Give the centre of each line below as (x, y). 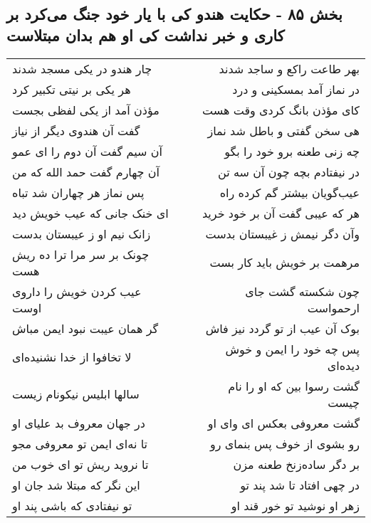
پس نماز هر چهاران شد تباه (78, 192)
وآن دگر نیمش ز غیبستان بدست (282, 233)
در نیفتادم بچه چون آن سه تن (288, 171)
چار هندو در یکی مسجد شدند (82, 68)
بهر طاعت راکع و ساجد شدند (289, 68)
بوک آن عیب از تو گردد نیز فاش (282, 328)
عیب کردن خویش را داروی (77, 291)
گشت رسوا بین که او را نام (294, 386)
